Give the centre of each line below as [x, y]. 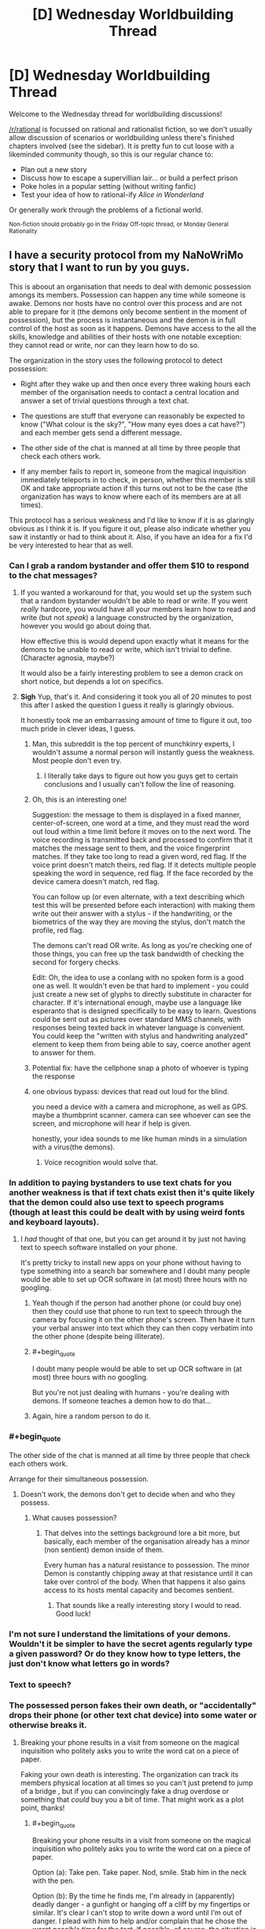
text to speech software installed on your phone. [99, 1248]
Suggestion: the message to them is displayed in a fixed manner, [137, 815]
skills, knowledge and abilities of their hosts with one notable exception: [125, 337]
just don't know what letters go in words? [89, 1663]
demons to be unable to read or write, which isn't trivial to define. [126, 650]
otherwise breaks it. [48, 1725]
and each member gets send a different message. [101, 432]
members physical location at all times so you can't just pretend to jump [137, 1783]
